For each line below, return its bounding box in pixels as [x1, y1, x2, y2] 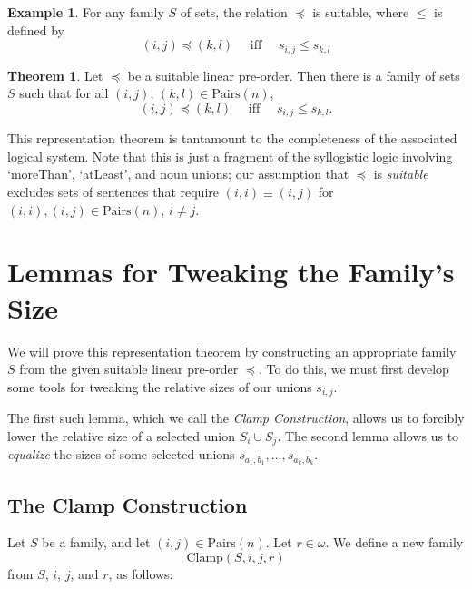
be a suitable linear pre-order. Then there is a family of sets [127, 65, 460, 84]
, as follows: [108, 564, 173, 583]
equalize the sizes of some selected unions [7, 445, 235, 464]
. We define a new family [325, 533, 464, 552]
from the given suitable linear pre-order [19, 359, 239, 378]
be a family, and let [42, 533, 151, 552]
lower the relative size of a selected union [7, 426, 236, 445]
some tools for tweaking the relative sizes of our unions [7, 377, 312, 396]
